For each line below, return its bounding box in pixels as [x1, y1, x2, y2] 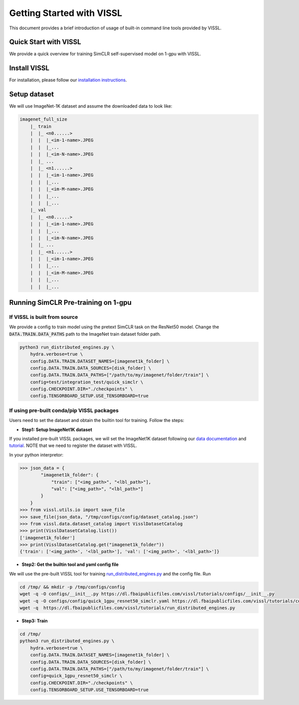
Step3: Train [21, 618, 48, 624]
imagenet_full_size [19, 117, 67, 122]
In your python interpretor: [9, 451, 63, 458]
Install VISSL [9, 64, 50, 72]
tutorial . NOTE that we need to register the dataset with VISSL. [9, 442, 137, 448]
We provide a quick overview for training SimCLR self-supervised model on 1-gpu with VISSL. [9, 51, 201, 57]
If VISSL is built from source [9, 314, 78, 320]
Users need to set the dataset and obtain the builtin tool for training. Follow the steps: [9, 418, 184, 423]
